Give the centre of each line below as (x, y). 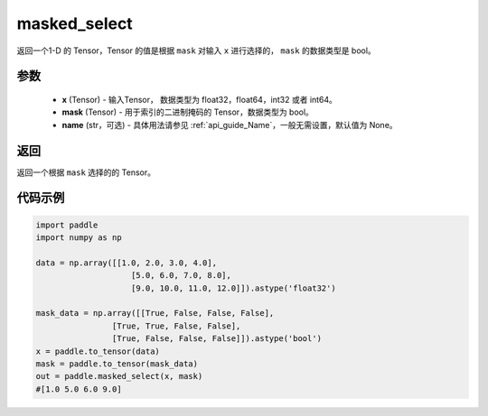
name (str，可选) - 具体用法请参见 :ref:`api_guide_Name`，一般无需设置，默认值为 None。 (230, 125)
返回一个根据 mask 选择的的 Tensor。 (86, 172)
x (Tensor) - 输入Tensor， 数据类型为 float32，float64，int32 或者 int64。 (200, 99)
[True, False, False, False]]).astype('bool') (217, 339)
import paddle (67, 225)
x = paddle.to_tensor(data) (98, 351)
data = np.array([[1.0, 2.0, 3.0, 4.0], (126, 263)
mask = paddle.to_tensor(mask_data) (117, 364)
